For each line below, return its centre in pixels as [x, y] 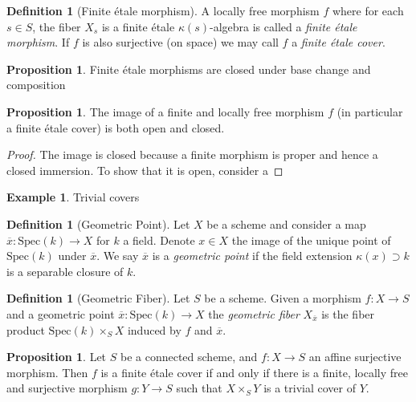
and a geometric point [61, 313]
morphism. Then [47, 372]
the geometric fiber [254, 313]
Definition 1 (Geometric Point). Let [98, 223]
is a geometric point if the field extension [252, 256]
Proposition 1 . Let [57, 357]
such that [199, 388]
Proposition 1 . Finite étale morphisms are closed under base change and [189, 69]
